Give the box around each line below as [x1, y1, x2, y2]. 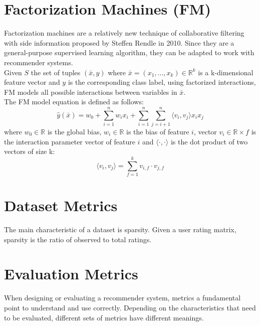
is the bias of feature [126, 126, 189, 136]
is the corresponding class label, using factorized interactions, [68, 77, 256, 87]
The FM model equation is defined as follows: [4, 96, 144, 107]
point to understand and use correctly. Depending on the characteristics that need [4, 302, 256, 312]
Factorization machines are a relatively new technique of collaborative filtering [4, 28, 244, 38]
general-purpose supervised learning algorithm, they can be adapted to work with [4, 47, 254, 58]
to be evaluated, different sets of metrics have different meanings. [4, 312, 204, 322]
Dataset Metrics [4, 195, 118, 216]
